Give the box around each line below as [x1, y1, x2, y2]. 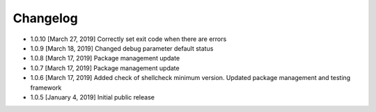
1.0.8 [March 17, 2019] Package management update [30, 54, 180, 63]
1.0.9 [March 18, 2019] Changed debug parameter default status [30, 44, 214, 52]
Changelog [13, 10, 78, 26]
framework [30, 83, 62, 92]
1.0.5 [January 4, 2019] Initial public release [30, 93, 155, 101]
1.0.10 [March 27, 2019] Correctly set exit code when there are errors [30, 35, 227, 43]
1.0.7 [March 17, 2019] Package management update [30, 63, 180, 72]
